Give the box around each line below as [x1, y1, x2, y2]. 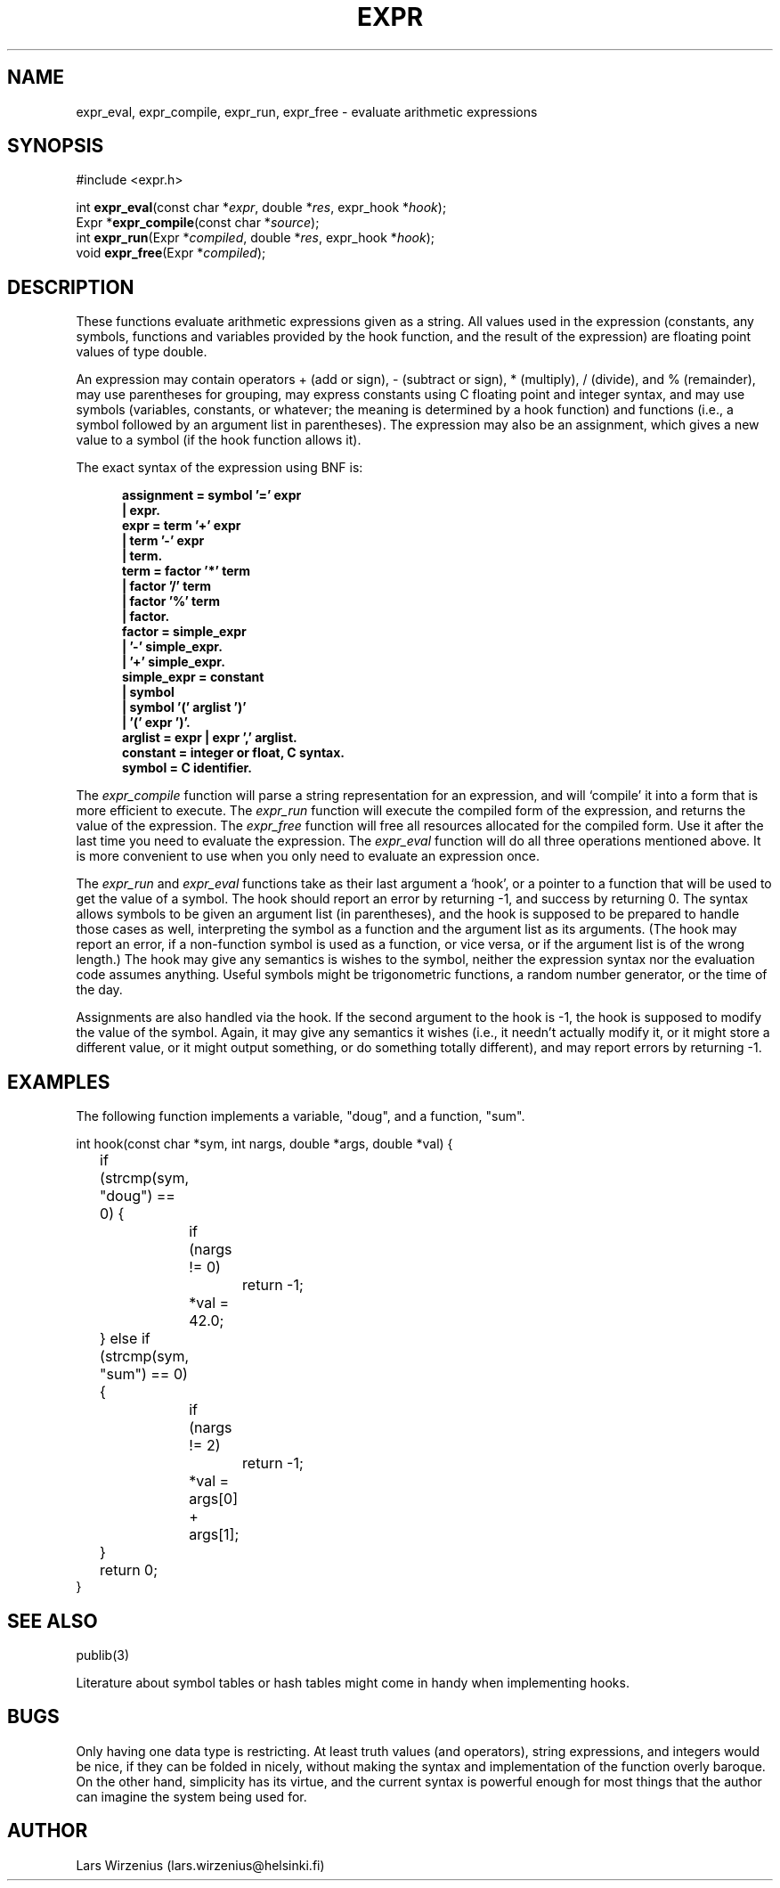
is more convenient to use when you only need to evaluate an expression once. [76, 848, 540, 864]
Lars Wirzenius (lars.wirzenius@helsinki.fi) [76, 1857, 325, 1873]
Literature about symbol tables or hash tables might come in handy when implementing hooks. [76, 1674, 630, 1690]
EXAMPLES [7, 1070, 110, 1093]
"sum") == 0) [100, 1365, 188, 1384]
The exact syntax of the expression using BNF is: [76, 460, 363, 476]
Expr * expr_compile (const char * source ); [76, 215, 320, 231]
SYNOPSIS [7, 135, 104, 158]
